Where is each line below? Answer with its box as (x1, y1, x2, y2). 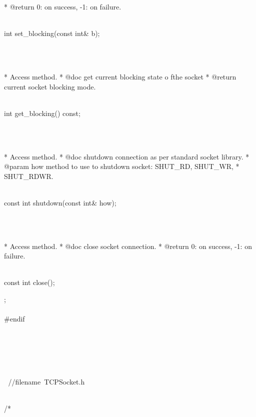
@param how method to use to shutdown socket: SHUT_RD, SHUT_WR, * (4, 161, 239, 171)
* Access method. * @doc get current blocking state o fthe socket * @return (4, 71, 236, 81)
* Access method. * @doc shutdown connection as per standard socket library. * (4, 151, 249, 161)
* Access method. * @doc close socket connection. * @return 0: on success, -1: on (4, 240, 252, 251)
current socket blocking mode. (4, 81, 96, 91)
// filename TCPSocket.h (8, 376, 85, 387)
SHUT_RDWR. (4, 170, 53, 181)
